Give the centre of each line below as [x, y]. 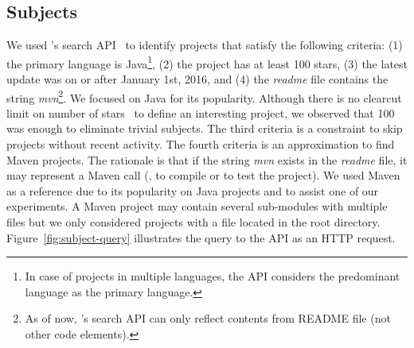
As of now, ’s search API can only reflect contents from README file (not [208, 318]
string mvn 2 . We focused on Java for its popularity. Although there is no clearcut [204, 96]
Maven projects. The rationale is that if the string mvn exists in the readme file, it [207, 159]
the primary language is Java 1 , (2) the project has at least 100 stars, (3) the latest [207, 62]
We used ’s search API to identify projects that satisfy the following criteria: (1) [205, 45]
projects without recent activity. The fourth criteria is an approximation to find [201, 144]
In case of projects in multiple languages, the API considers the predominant [213, 276]
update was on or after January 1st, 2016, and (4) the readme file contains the [197, 79]
